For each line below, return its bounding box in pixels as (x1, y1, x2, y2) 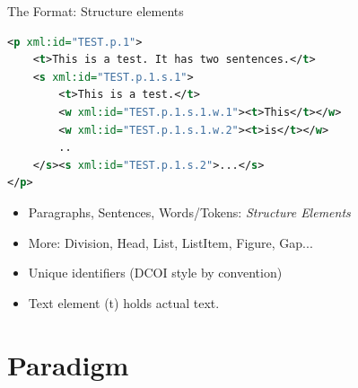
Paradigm (7, 346, 129, 383)
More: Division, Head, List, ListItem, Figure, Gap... (28, 233, 313, 251)
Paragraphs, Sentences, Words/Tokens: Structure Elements (28, 202, 351, 221)
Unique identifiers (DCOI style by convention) (28, 263, 283, 282)
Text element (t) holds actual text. (28, 293, 220, 312)
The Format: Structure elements (7, 2, 184, 20)
